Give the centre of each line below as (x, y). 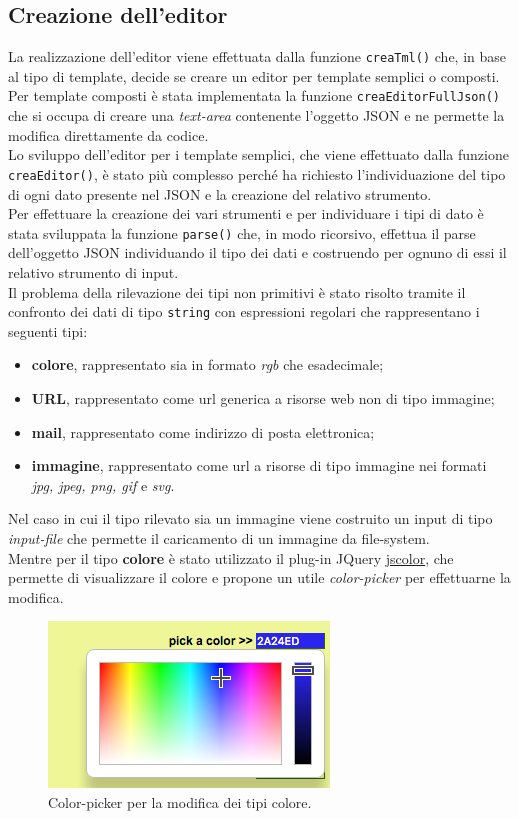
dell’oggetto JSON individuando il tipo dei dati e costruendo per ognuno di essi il (257, 252)
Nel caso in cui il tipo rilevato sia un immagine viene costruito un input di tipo (250, 518)
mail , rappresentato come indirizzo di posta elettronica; (203, 431)
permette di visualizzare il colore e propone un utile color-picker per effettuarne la (259, 577)
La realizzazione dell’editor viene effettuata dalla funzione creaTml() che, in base (257, 56)
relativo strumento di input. (93, 271)
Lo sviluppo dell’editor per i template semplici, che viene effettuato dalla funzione (258, 154)
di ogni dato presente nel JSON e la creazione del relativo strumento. (220, 193)
